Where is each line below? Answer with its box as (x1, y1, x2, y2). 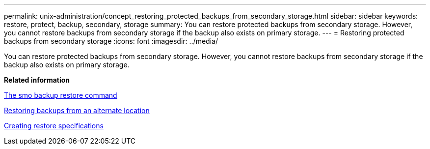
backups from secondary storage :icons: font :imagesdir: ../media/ (4, 37, 218, 45)
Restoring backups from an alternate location (4, 106, 150, 115)
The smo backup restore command (4, 91, 117, 99)
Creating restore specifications (4, 121, 104, 130)
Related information (4, 76, 70, 84)
